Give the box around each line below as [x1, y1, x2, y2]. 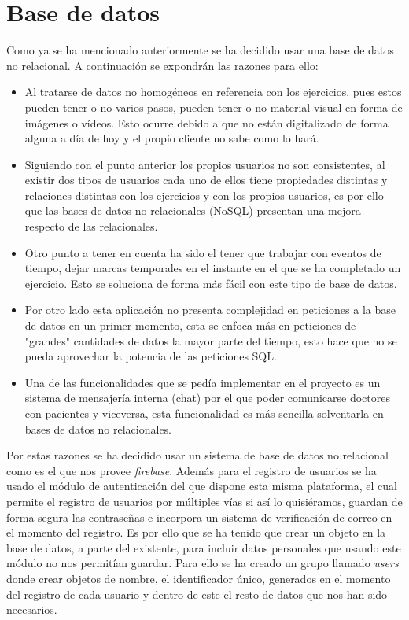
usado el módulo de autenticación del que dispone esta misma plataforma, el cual [6, 478, 397, 494]
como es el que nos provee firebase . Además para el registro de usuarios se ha [6, 462, 377, 478]
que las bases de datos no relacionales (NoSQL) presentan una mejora [24, 202, 361, 219]
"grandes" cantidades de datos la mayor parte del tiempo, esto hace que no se [24, 332, 397, 349]
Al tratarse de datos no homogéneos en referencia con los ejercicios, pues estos [24, 83, 402, 100]
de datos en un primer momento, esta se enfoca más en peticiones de [24, 317, 356, 334]
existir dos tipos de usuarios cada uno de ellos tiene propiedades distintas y [24, 172, 388, 188]
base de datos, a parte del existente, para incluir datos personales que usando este [6, 539, 401, 555]
